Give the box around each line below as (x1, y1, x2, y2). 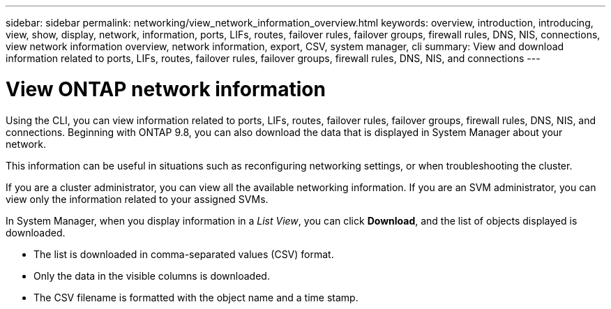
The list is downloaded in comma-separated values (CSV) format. (33, 248, 334, 260)
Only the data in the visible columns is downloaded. (33, 269, 270, 282)
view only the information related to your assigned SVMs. (6, 193, 269, 205)
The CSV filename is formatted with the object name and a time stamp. (33, 291, 359, 303)
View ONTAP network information (6, 77, 326, 101)
